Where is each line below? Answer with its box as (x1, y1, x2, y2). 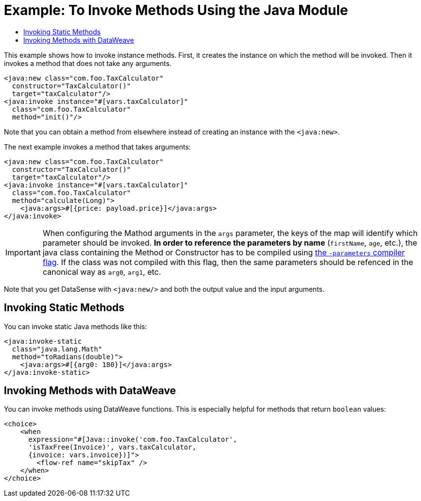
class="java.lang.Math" (12, 345, 102, 353)
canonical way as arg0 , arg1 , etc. (42, 267, 161, 277)
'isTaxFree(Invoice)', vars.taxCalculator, (28, 443, 197, 451)
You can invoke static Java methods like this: (4, 322, 147, 331)
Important (5, 247, 41, 257)
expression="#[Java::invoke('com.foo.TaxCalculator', (28, 435, 237, 444)
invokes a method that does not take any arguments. (4, 59, 172, 67)
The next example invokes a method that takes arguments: (4, 142, 191, 151)
